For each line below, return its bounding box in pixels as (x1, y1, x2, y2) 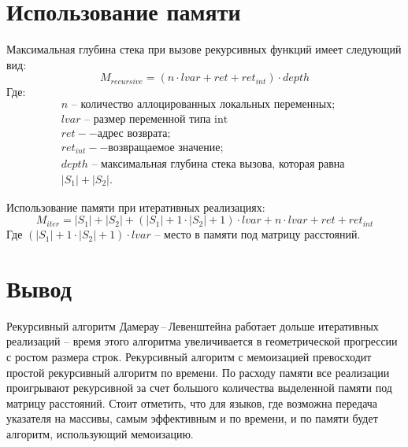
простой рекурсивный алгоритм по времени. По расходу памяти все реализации (6, 364, 390, 380)
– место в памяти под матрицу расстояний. (154, 226, 361, 242)
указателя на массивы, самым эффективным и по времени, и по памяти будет (6, 410, 378, 427)
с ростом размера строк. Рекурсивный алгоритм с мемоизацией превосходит (6, 349, 372, 365)
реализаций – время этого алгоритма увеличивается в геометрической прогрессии (6, 333, 398, 349)
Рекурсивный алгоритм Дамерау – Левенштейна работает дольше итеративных (6, 317, 379, 334)
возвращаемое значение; (108, 142, 224, 154)
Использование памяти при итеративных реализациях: (6, 198, 265, 215)
